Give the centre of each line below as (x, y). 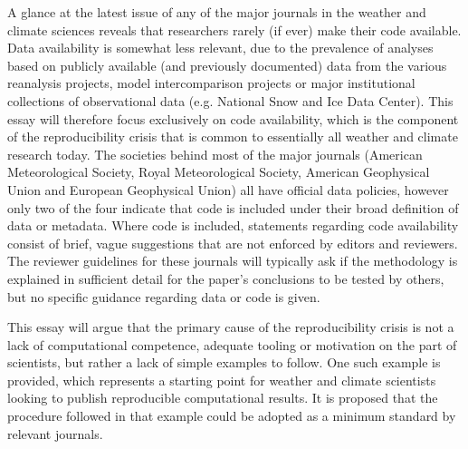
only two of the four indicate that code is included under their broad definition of (233, 207)
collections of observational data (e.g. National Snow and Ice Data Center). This (230, 100)
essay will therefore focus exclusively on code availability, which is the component (233, 118)
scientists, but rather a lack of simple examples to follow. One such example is (224, 362)
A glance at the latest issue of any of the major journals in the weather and (217, 12)
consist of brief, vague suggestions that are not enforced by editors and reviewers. (233, 243)
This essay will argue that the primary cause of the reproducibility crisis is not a (231, 327)
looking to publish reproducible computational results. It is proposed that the (223, 398)
